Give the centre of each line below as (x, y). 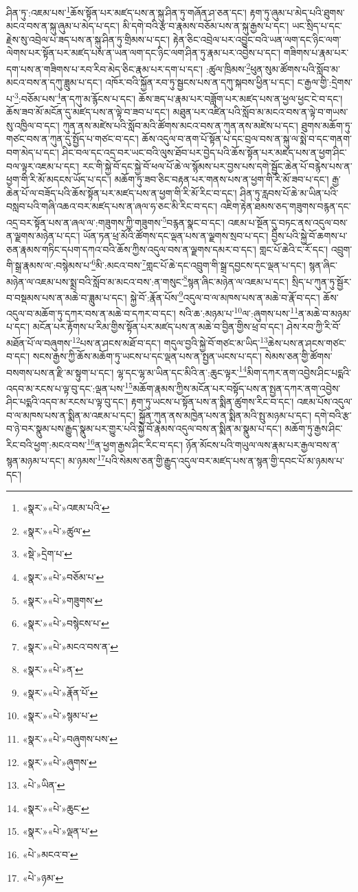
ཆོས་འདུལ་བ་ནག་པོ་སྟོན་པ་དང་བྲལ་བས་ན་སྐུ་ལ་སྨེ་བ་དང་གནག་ (247, 139)
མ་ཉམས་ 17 (87, 459)
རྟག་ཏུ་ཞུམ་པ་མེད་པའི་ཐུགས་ (297, 12)
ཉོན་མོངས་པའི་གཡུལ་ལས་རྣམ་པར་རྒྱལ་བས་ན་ (263, 444)
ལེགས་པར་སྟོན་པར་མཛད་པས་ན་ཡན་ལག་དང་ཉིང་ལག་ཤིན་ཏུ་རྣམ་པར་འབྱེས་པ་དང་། (144, 53)
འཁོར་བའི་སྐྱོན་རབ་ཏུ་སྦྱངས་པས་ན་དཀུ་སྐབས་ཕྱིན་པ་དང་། (200, 82)
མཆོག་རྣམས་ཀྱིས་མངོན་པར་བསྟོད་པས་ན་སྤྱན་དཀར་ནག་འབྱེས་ (237, 388)
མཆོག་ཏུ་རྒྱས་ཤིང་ (314, 428)
